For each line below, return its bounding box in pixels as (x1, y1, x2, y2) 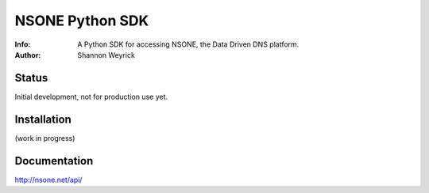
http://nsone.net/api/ (14, 175, 83, 184)
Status (14, 71, 48, 85)
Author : (14, 50, 41, 59)
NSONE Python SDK (14, 12, 149, 29)
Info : (14, 40, 31, 49)
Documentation (14, 154, 94, 168)
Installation (14, 112, 71, 126)
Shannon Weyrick (77, 50, 135, 59)
